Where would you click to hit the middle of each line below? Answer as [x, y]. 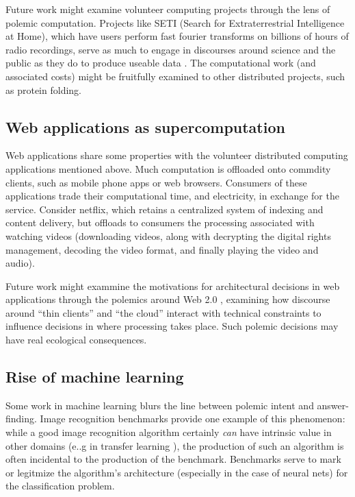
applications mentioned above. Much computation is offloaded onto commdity [168, 168]
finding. [21, 419]
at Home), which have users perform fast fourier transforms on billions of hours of [177, 36]
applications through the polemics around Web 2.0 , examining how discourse [168, 299]
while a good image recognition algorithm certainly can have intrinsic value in [169, 432]
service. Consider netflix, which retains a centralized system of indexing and [165, 209]
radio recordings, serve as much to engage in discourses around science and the [171, 49]
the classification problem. [60, 486]
